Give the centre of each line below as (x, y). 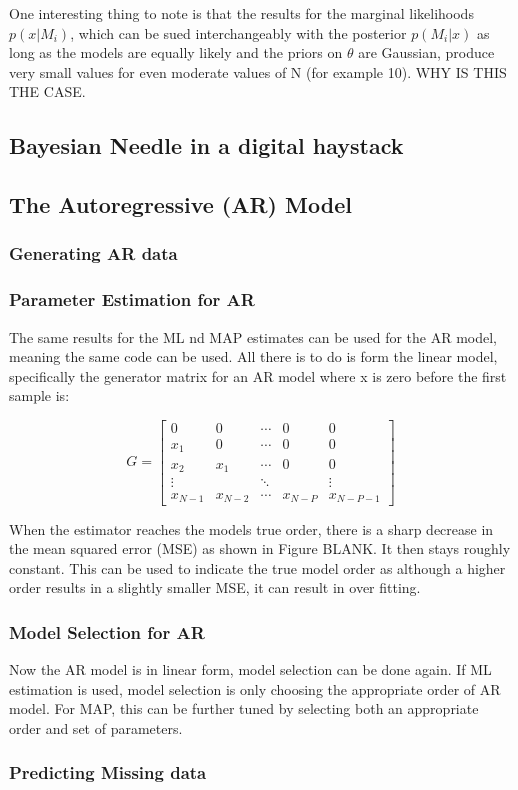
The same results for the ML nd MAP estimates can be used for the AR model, (253, 336)
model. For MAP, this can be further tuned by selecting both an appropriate (244, 708)
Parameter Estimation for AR (132, 299)
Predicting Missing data (108, 772)
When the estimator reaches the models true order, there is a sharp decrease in (251, 528)
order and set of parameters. (96, 727)
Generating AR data (93, 253)
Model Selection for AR (107, 631)
